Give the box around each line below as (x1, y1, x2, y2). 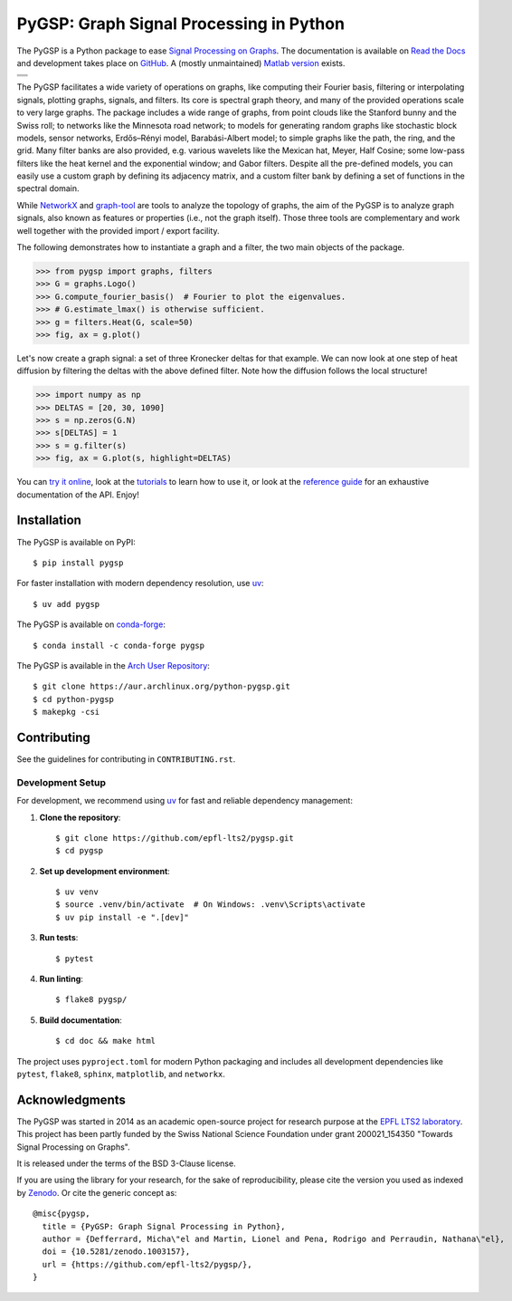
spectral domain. (16, 183, 80, 194)
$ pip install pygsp (33, 557, 124, 568)
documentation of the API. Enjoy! (16, 489, 139, 500)
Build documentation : (39, 1015, 122, 1026)
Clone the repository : (39, 812, 121, 823)
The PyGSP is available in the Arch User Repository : (16, 660, 210, 670)
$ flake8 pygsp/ (55, 995, 128, 1005)
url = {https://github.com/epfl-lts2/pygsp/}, (42, 1259, 252, 1269)
